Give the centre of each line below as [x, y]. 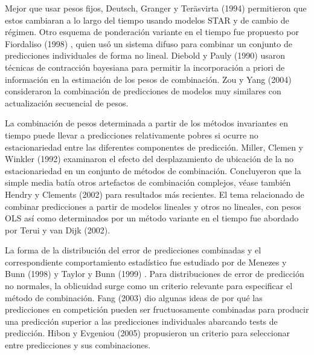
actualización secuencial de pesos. [67, 103]
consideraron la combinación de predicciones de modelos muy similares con [143, 91]
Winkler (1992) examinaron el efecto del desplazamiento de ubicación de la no [149, 159]
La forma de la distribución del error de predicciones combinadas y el [133, 250]
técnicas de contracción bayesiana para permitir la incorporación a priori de [145, 67]
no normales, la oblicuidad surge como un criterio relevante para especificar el [149, 286]
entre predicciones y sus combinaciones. [78, 345]
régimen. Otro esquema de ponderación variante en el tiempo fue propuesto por [152, 32]
